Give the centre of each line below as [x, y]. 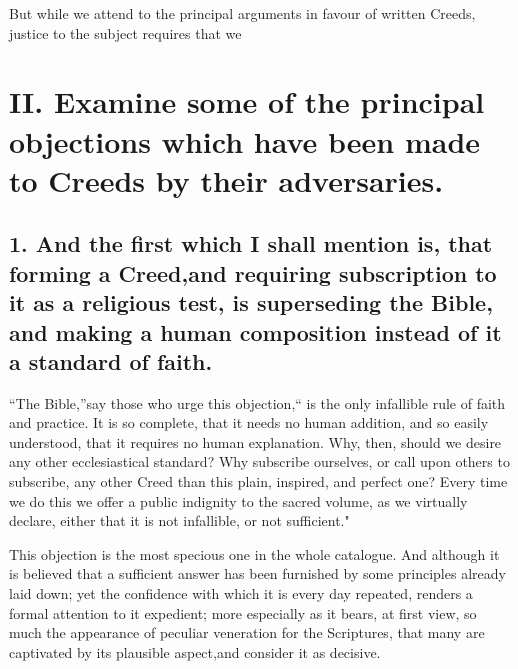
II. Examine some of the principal [247, 101]
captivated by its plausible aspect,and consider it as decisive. [195, 651]
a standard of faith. [111, 360]
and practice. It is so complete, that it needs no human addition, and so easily [249, 422]
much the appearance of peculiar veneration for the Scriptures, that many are [247, 632]
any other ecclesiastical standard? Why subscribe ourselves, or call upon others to [259, 461]
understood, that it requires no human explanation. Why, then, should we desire [255, 441]
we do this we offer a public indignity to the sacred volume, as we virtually [238, 500]
